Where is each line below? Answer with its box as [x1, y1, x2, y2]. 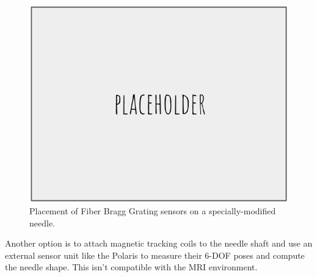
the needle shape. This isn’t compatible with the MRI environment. [5, 261, 258, 273]
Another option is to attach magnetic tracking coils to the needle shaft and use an [5, 237, 313, 250]
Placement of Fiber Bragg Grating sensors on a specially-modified [29, 205, 276, 217]
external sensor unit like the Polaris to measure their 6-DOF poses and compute [5, 248, 305, 261]
